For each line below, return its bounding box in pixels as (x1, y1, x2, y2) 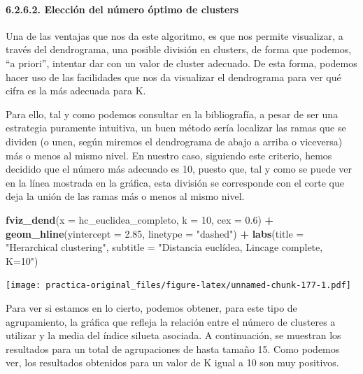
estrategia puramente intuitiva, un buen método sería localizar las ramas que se (6, 120, 346, 135)
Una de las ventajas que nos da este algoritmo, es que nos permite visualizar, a (6, 28, 343, 43)
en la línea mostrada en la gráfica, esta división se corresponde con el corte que (6, 175, 344, 189)
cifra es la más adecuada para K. (6, 83, 146, 98)
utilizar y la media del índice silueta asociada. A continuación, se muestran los (6, 328, 341, 343)
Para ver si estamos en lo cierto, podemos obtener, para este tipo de (6, 300, 297, 315)
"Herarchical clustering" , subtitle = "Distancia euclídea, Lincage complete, (6, 240, 323, 254)
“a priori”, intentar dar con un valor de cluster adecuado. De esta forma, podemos (6, 55, 357, 70)
